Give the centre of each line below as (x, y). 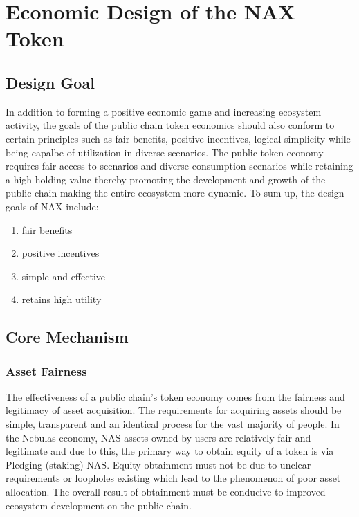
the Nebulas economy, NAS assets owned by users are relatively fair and (158, 437)
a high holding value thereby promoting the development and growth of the (166, 179)
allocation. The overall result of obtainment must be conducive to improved (166, 492)
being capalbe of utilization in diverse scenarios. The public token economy (165, 152)
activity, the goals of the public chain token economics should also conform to (170, 125)
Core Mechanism (67, 337)
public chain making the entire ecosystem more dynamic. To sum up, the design (175, 193)
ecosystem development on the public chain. (99, 505)
